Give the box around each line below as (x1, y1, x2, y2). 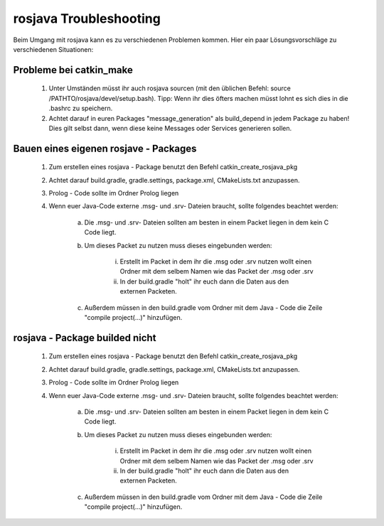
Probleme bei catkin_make (13, 64, 133, 76)
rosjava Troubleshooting (13, 11, 161, 26)
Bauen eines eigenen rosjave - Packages (13, 142, 197, 154)
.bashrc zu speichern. (48, 104, 113, 113)
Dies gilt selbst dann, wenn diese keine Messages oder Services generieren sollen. (48, 124, 292, 132)
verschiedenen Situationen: (13, 45, 94, 53)
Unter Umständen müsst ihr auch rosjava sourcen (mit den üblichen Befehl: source (48, 84, 291, 92)
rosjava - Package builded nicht (13, 331, 156, 344)
